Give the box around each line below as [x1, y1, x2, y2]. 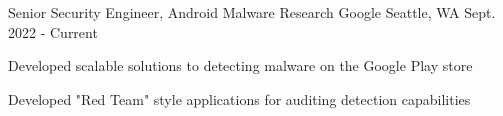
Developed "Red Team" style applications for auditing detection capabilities [8, 88, 471, 109]
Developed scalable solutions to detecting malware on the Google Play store [8, 55, 473, 76]
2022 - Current [8, 21, 98, 42]
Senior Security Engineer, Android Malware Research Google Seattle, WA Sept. [8, 2, 496, 22]
